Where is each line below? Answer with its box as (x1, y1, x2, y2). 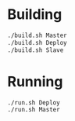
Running (7, 72, 63, 90)
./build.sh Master (7, 31, 67, 39)
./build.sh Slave (7, 46, 64, 54)
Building (7, 5, 62, 24)
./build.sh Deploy (7, 38, 67, 46)
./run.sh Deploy (7, 98, 60, 107)
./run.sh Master (7, 106, 60, 114)
